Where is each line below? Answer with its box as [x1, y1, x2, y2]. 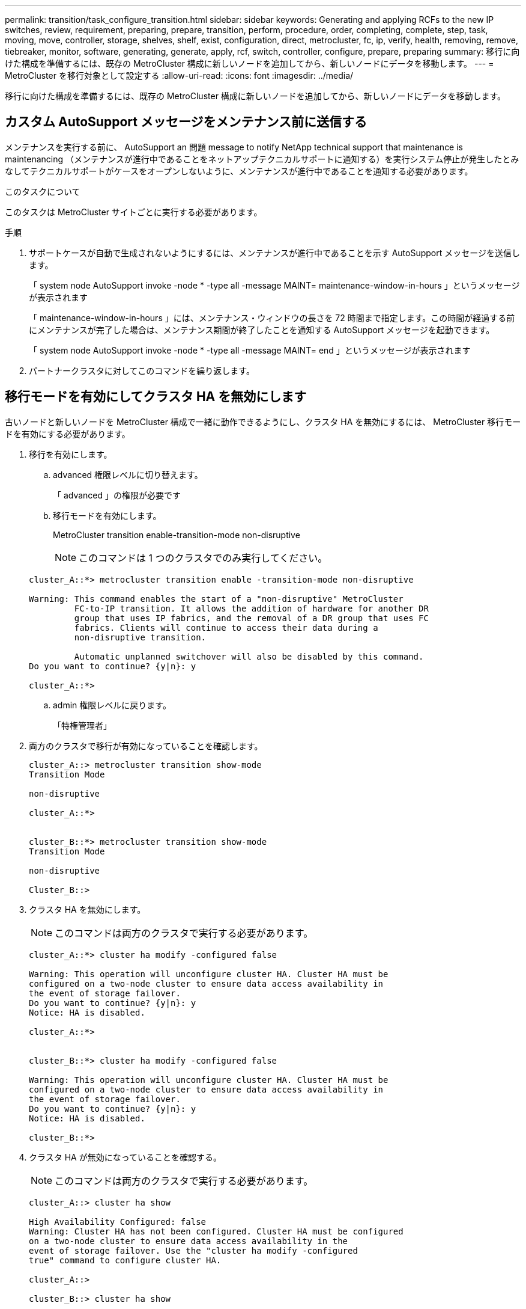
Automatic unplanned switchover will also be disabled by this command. [74, 651, 424, 661]
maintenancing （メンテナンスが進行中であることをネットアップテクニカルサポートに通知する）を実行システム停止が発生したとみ [5, 153, 519, 164]
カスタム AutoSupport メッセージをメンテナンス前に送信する [5, 114, 367, 130]
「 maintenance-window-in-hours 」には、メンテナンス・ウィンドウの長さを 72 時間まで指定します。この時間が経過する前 [29, 312, 515, 323]
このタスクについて [5, 186, 80, 197]
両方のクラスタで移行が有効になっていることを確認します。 [29, 740, 263, 751]
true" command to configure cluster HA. [29, 1255, 222, 1265]
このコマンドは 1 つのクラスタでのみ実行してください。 [79, 551, 328, 564]
